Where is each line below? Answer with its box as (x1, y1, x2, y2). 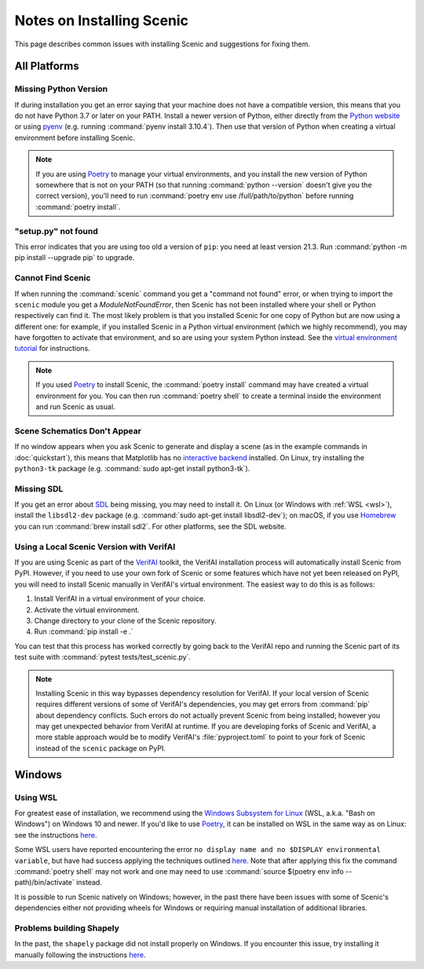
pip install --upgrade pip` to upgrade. (14, 253, 135, 262)
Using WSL (14, 792, 58, 803)
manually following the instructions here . (14, 950, 146, 960)
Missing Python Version (14, 83, 108, 94)
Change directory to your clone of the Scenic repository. (34, 616, 217, 625)
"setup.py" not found (14, 225, 98, 236)
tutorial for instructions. (14, 344, 90, 353)
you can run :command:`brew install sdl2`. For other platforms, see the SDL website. (14, 521, 287, 531)
